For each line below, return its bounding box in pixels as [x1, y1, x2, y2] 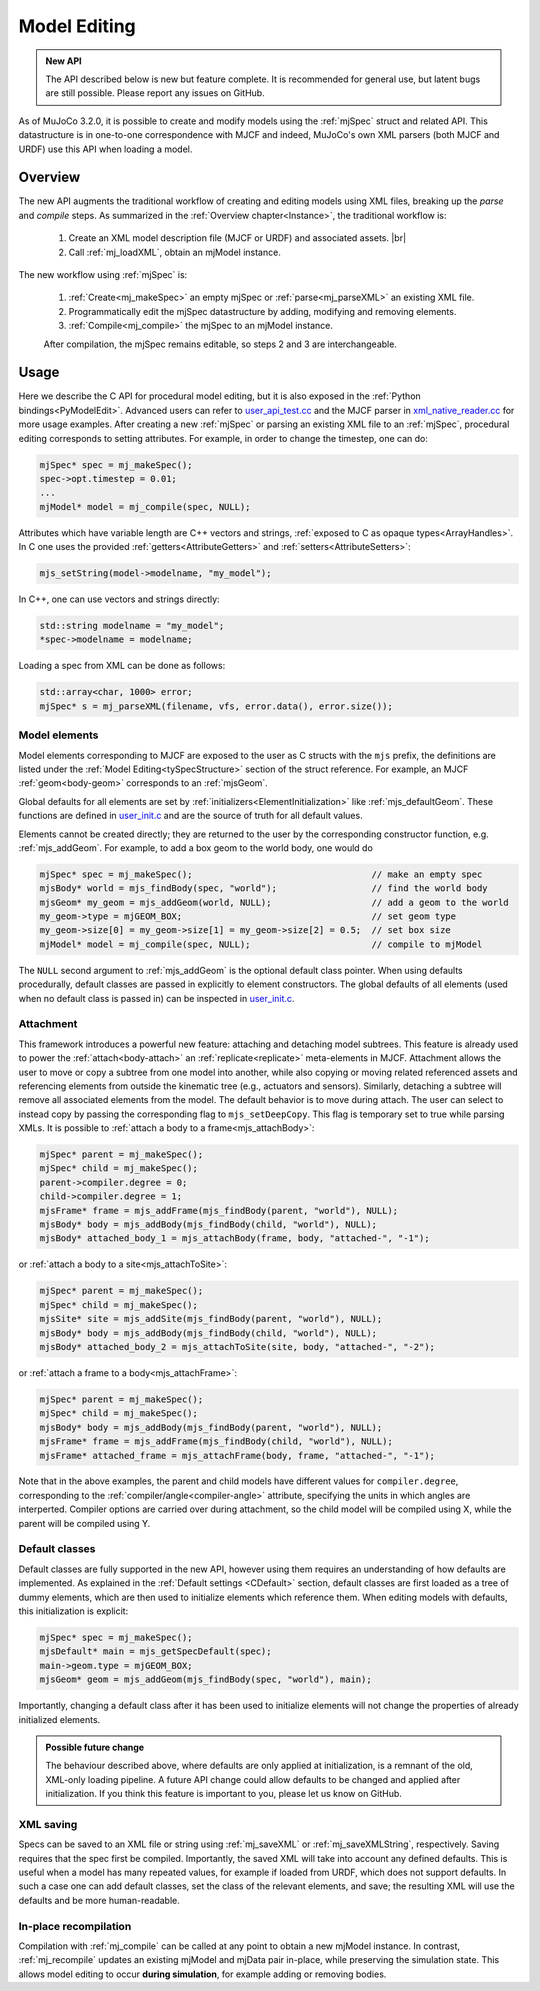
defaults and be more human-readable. [18, 1894, 180, 1906]
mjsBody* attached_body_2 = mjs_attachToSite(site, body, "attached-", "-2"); [39, 1341, 435, 1352]
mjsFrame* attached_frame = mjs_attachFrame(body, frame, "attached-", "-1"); [39, 1450, 435, 1461]
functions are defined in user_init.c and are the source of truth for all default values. [18, 810, 364, 822]
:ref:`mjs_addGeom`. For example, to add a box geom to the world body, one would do [18, 841, 374, 854]
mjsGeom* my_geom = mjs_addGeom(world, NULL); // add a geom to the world [39, 896, 509, 908]
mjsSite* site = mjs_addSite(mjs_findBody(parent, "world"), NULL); [39, 1313, 383, 1325]
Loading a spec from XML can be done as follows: [18, 660, 226, 672]
